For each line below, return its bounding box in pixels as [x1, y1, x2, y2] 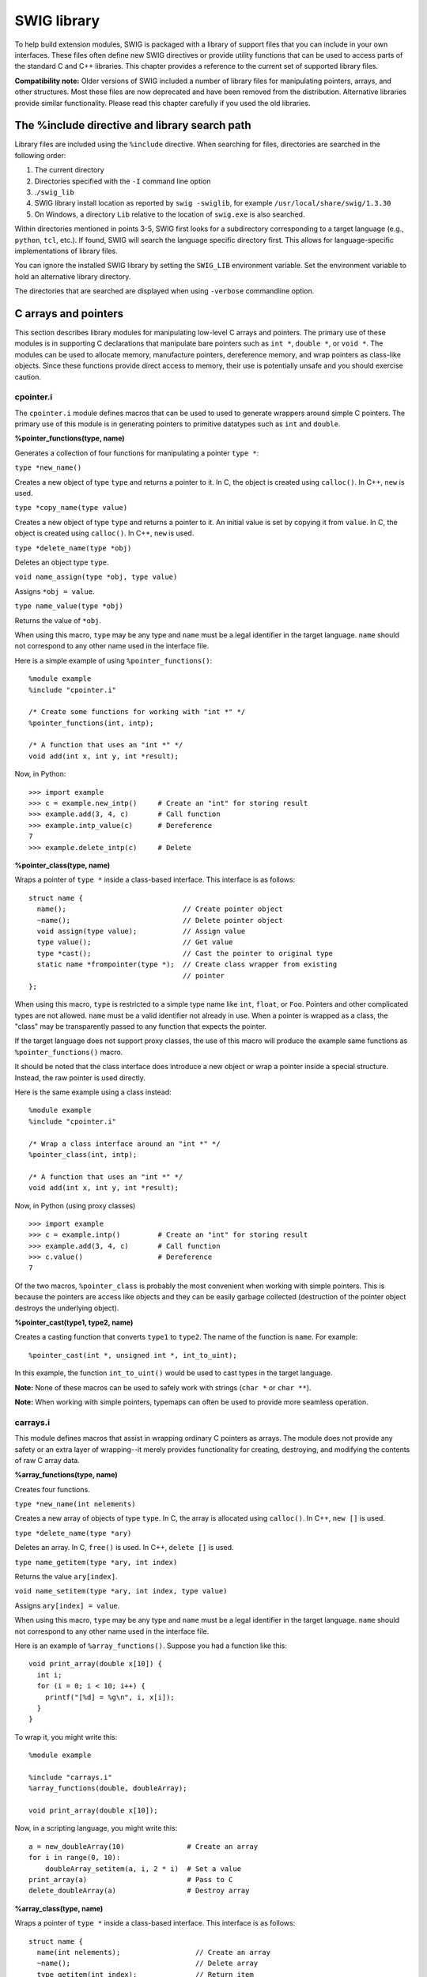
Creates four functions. [14, 1484, 90, 1494]
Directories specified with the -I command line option [34, 176, 211, 186]
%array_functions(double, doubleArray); [28, 1784, 187, 1793]
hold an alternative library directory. [14, 271, 131, 281]
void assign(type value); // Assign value [36, 926, 246, 936]
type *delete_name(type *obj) [14, 543, 132, 553]
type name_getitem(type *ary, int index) [14, 1558, 178, 1567]
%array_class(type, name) [14, 1903, 104, 1913]
